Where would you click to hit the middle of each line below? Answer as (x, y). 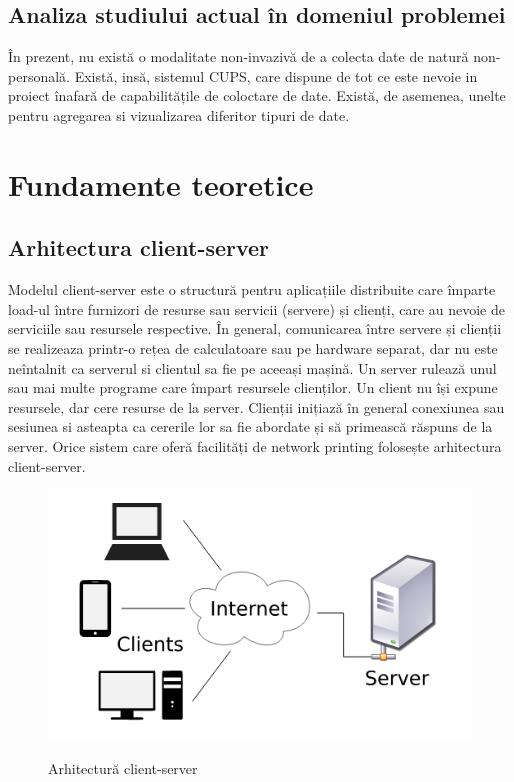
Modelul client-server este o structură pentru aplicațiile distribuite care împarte (252, 289)
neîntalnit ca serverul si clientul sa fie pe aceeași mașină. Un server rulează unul (252, 367)
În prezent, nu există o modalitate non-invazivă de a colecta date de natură (238, 56)
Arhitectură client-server (123, 767)
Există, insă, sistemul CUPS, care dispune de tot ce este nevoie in (276, 75)
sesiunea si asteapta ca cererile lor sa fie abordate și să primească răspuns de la (250, 426)
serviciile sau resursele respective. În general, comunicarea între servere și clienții (255, 328)
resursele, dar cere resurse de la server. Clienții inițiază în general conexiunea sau (256, 406)
